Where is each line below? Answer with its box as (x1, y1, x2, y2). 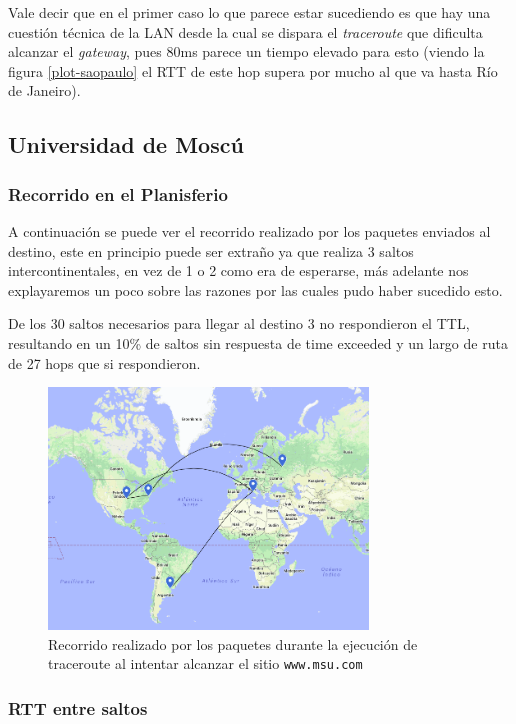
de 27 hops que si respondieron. (8, 352, 201, 373)
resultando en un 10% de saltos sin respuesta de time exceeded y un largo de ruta (8, 332, 508, 353)
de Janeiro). (8, 80, 81, 101)
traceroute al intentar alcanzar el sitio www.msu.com (48, 653, 363, 674)
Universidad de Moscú (8, 129, 244, 160)
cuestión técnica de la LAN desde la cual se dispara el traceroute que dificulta (8, 21, 483, 42)
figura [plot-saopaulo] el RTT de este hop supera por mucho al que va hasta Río (8, 60, 498, 81)
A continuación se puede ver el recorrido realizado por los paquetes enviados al (8, 220, 491, 241)
